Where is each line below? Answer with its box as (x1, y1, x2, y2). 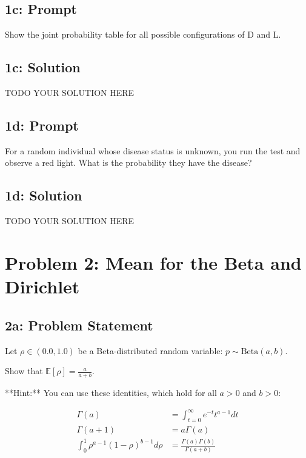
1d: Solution (5, 186, 82, 205)
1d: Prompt (5, 115, 79, 134)
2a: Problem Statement (5, 315, 153, 334)
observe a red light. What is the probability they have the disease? (5, 156, 252, 169)
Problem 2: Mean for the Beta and (5, 250, 302, 275)
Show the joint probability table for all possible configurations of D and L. (5, 28, 281, 41)
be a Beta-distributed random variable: (78, 344, 223, 357)
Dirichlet (5, 274, 80, 299)
